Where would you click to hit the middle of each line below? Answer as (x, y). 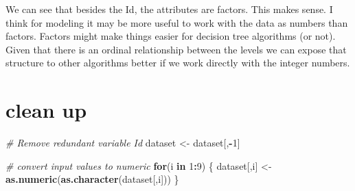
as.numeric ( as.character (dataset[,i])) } (92, 179)
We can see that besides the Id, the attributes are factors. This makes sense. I (169, 9)
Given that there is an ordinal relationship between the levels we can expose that (176, 49)
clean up (46, 110)
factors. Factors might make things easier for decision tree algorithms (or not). (171, 36)
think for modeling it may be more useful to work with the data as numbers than (177, 22)
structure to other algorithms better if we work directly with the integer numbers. (178, 63)
